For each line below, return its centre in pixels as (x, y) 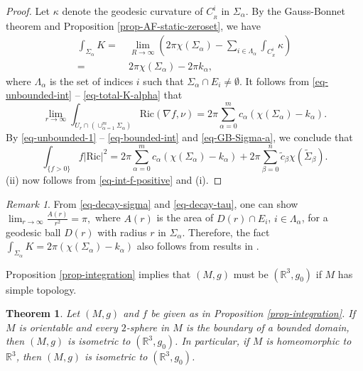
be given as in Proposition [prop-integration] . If (253, 313)
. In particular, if (212, 341)
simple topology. (41, 289)
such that (163, 81)
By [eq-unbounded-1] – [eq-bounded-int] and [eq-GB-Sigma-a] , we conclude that (179, 137)
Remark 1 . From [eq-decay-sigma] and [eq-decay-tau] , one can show (152, 203)
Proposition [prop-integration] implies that (98, 273)
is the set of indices (91, 81)
